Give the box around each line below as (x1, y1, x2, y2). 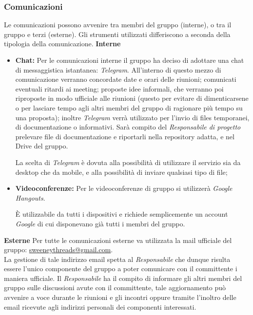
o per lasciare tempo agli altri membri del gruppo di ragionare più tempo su (15, 102, 243, 112)
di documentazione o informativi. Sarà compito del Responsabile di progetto (15, 122, 241, 132)
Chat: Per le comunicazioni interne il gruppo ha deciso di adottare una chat (15, 55, 244, 65)
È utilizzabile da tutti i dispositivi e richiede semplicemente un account (15, 209, 228, 219)
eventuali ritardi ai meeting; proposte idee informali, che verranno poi (15, 83, 224, 93)
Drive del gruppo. (15, 141, 68, 151)
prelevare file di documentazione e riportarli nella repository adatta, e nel (15, 131, 234, 141)
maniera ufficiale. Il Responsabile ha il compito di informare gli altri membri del (4, 273, 242, 283)
